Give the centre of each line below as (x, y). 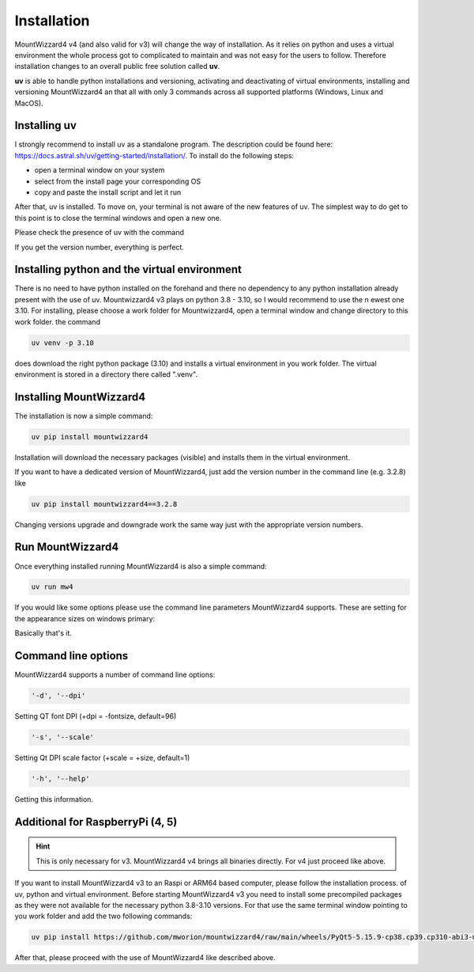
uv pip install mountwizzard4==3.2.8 (104, 504)
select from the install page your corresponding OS (118, 181)
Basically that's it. (43, 633)
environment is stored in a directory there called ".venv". (106, 374)
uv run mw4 (52, 587)
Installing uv (45, 125)
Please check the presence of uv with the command (100, 233)
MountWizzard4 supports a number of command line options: (115, 675)
